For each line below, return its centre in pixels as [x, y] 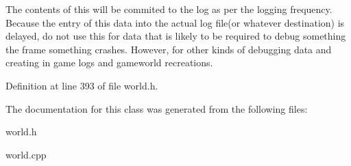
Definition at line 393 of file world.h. [82, 85]
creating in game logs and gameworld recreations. [109, 63]
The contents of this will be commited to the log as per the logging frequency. [169, 9]
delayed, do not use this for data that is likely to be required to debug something [176, 36]
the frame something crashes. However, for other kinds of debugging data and [169, 49]
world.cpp [26, 154]
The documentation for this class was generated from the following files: [157, 108]
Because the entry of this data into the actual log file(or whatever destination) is [175, 22]
